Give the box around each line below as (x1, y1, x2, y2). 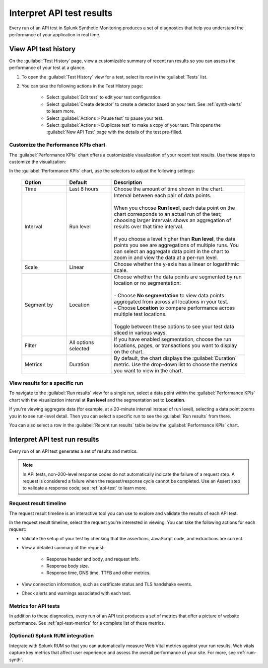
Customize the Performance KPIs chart (9, 142, 106, 149)
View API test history (9, 45, 76, 53)
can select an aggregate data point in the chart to (114, 248, 229, 254)
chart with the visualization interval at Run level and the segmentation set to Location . (9, 397, 186, 403)
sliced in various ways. (114, 329, 167, 336)
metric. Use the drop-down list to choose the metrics (114, 361, 238, 368)
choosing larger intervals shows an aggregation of (114, 217, 232, 224)
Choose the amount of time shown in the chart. (114, 185, 224, 192)
